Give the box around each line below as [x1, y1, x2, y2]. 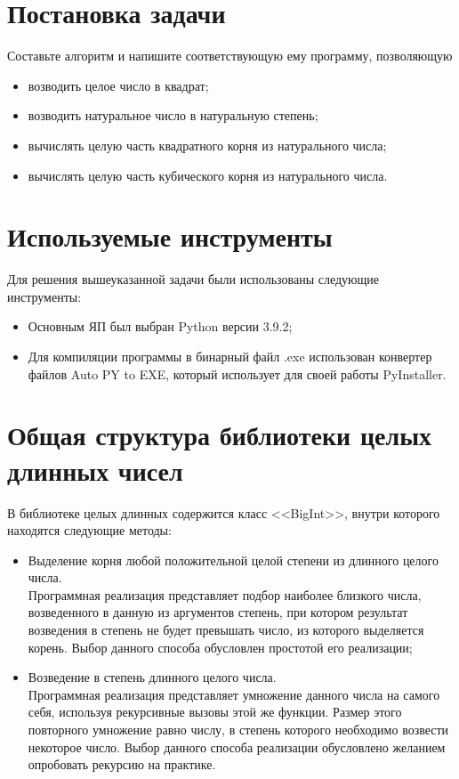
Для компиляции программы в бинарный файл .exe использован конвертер [28, 347, 432, 365]
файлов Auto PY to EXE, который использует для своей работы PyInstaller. [28, 364, 447, 383]
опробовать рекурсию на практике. [28, 755, 216, 774]
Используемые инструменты [7, 218, 333, 255]
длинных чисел [7, 451, 183, 488]
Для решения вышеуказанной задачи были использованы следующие [7, 270, 379, 288]
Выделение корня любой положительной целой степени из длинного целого [28, 550, 439, 569]
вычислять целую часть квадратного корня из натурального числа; [28, 135, 387, 154]
